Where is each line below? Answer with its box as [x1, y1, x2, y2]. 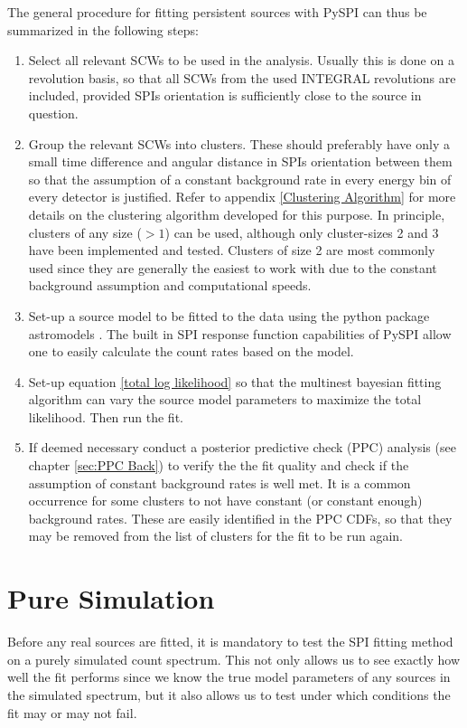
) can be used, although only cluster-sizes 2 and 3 [164, 222, 439, 241]
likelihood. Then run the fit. [28, 407, 183, 426]
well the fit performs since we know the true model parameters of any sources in [7, 667, 451, 686]
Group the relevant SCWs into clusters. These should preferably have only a [28, 134, 450, 153]
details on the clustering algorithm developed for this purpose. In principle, [28, 204, 445, 223]
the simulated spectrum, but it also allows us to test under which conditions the [7, 685, 451, 704]
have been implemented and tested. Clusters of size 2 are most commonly [28, 241, 435, 260]
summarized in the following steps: [7, 20, 199, 39]
